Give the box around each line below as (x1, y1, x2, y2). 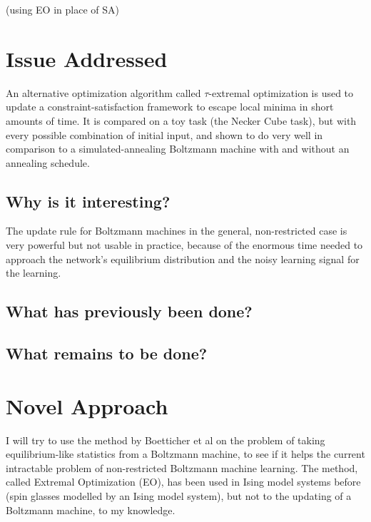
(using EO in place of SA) (6, 2, 119, 16)
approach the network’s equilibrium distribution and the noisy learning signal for (6, 251, 360, 266)
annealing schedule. (6, 155, 90, 170)
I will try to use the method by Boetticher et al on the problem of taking (6, 432, 325, 447)
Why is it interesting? (6, 190, 171, 212)
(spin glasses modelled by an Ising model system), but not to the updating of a (6, 488, 352, 503)
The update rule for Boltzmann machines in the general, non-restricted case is (6, 223, 347, 238)
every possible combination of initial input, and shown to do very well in (6, 127, 323, 142)
